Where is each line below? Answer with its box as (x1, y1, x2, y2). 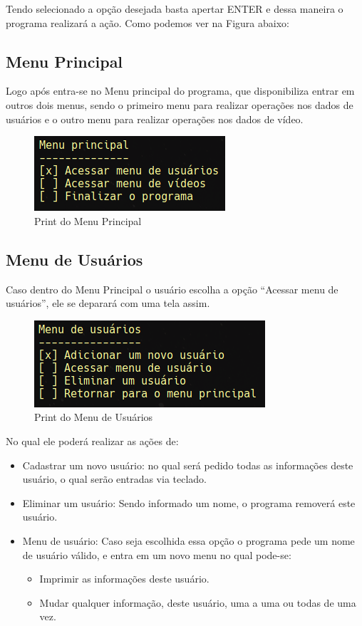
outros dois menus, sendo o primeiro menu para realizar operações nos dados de (6, 97, 353, 112)
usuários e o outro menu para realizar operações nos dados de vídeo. (6, 111, 304, 126)
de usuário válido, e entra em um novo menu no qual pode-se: (22, 547, 291, 562)
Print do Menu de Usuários (34, 409, 153, 424)
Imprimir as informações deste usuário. (39, 571, 210, 586)
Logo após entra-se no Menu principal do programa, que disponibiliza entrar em (6, 83, 355, 98)
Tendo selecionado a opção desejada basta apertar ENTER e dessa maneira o (6, 1, 343, 16)
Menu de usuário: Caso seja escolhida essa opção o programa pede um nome (22, 533, 355, 548)
